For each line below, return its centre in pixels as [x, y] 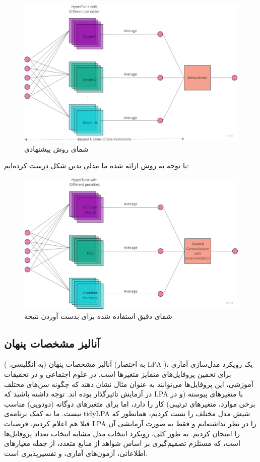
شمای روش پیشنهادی [56, 148]
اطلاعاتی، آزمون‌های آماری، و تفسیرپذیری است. [76, 453]
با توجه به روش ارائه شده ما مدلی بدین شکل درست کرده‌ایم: [96, 166]
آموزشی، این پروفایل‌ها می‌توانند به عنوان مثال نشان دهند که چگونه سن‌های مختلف [129, 384]
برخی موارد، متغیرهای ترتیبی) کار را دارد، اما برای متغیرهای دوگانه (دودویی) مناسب [130, 403]
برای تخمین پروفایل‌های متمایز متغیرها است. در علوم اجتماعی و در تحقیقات [118, 374]
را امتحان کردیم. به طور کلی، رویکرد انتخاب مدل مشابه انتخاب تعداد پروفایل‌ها [122, 433]
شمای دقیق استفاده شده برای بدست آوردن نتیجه [98, 316]
